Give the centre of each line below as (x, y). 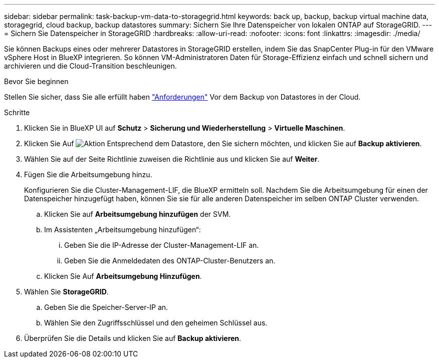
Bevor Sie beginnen (36, 81)
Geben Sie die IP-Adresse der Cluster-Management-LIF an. (162, 245)
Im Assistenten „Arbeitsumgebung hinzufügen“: (123, 230)
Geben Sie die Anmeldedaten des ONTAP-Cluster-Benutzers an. (170, 261)
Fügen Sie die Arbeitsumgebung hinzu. (88, 174)
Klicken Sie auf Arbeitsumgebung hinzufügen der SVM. (138, 214)
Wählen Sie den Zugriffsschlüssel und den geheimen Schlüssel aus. (156, 323)
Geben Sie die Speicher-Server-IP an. (106, 307)
